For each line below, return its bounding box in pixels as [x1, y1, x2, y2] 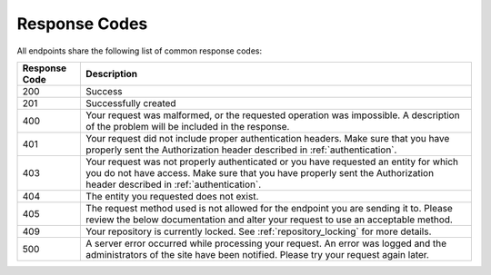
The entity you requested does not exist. [85, 190, 259, 202]
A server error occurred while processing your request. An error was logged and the [85, 237, 447, 250]
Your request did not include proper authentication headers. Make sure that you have [85, 132, 450, 144]
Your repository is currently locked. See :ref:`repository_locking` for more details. [85, 225, 432, 238]
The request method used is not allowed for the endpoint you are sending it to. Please [85, 201, 454, 214]
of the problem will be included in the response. [85, 120, 290, 133]
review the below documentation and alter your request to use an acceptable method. [85, 213, 454, 226]
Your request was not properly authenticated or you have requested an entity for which [85, 155, 459, 168]
